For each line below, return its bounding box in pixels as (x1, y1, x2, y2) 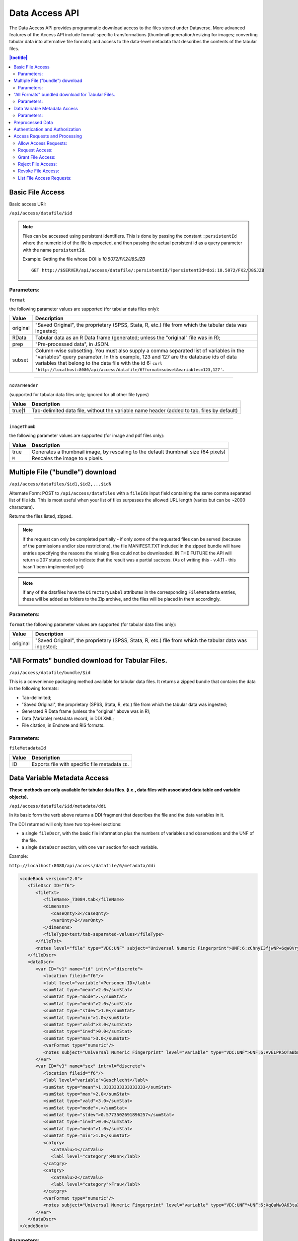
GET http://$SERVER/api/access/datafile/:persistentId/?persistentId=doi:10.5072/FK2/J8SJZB (31, 268, 265, 273)
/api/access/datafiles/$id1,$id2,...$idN (9, 482, 112, 487)
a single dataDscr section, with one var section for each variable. (21, 844, 158, 850)
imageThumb (9, 424, 36, 429)
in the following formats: (9, 686, 59, 691)
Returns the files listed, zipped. (9, 513, 73, 519)
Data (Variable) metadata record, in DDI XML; (21, 715, 114, 721)
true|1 (12, 407, 26, 414)
